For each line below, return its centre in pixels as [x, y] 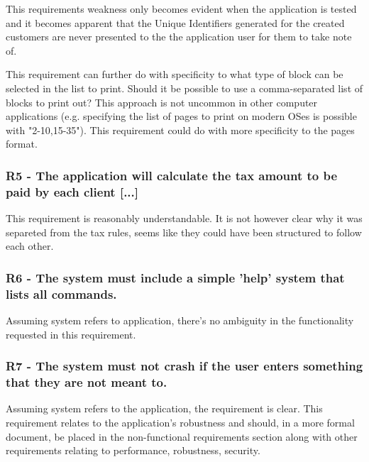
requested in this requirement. [71, 334]
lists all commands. [61, 293]
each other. [30, 246]
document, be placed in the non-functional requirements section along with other [182, 436]
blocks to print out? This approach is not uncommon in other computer [162, 102]
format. [22, 144]
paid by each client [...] [72, 191]
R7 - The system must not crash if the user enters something [184, 366]
